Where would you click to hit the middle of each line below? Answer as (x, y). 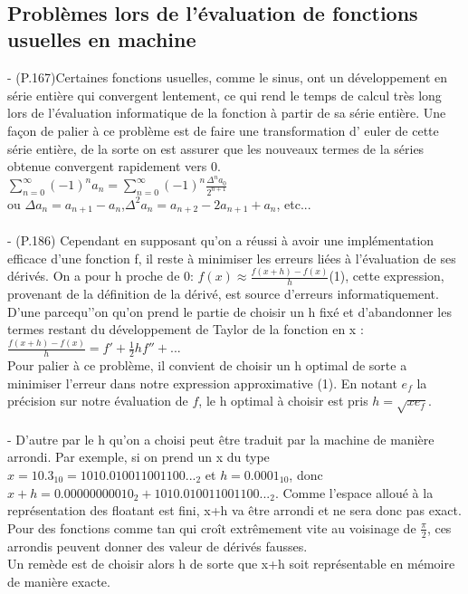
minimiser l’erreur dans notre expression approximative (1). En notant (202, 383)
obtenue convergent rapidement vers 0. (114, 166)
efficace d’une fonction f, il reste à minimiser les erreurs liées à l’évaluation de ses (232, 258)
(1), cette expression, (387, 276)
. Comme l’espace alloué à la (354, 492)
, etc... (294, 203)
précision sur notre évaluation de (98, 401)
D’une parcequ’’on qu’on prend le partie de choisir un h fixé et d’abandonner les (229, 311)
